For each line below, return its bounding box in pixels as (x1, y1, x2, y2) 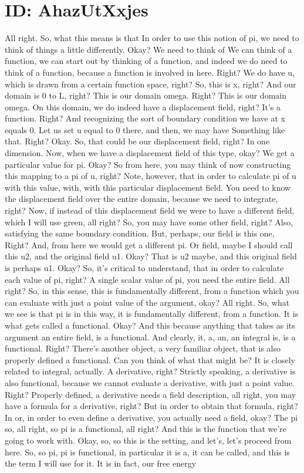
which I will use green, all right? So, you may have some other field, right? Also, (5, 215, 293, 228)
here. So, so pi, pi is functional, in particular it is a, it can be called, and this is (5, 445, 290, 458)
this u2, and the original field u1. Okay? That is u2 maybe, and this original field (5, 250, 297, 262)
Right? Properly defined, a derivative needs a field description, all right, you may (5, 388, 296, 400)
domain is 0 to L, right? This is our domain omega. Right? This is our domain (5, 89, 286, 102)
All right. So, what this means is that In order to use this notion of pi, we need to (5, 32, 299, 44)
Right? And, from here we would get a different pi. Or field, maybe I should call (5, 238, 293, 251)
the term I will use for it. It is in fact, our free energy (5, 457, 197, 469)
